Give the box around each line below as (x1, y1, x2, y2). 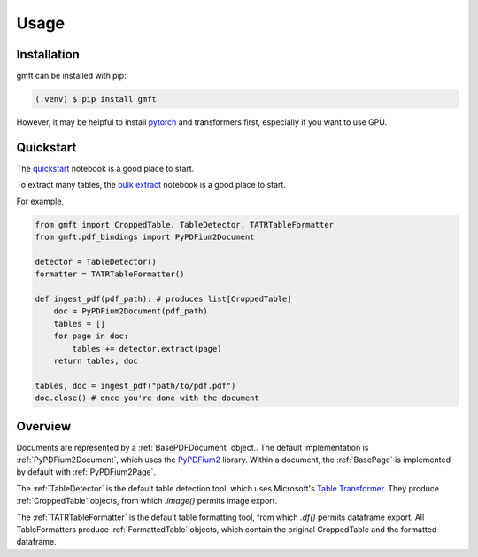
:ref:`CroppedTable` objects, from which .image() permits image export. (16, 496, 278, 507)
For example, (16, 196, 65, 206)
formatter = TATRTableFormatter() (35, 269, 185, 279)
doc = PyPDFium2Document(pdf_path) (53, 306, 208, 316)
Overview (16, 419, 72, 434)
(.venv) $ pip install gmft (35, 94, 157, 104)
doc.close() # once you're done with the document (35, 393, 260, 403)
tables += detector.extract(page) (72, 344, 222, 353)
